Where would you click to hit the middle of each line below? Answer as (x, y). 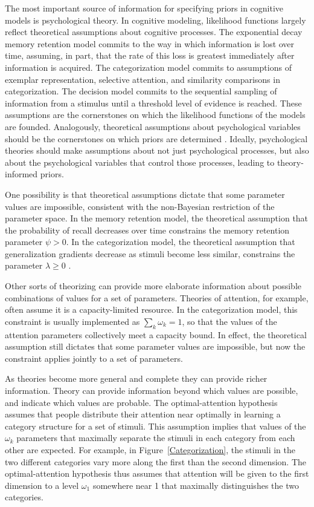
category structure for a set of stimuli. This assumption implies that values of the (155, 426)
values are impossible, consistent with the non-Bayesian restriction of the (140, 206)
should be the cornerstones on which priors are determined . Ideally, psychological (156, 138)
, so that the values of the (229, 321)
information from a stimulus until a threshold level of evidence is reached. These (153, 103)
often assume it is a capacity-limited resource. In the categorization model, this (151, 309)
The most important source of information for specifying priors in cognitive (144, 8)
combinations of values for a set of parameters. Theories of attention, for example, (157, 297)
